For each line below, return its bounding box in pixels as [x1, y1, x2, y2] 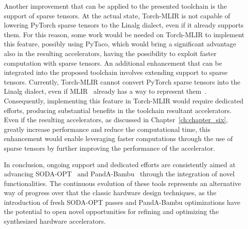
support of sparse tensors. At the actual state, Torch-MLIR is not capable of [4, 10, 231, 20]
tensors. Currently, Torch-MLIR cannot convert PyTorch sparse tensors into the [4, 76, 241, 86]
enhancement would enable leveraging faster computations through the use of [4, 133, 233, 143]
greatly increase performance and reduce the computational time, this [4, 124, 210, 134]
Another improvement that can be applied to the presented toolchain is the [4, 1, 227, 11]
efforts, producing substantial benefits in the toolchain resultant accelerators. [4, 105, 232, 115]
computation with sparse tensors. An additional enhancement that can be [4, 57, 222, 68]
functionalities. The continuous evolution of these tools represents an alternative [4, 178, 241, 188]
